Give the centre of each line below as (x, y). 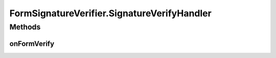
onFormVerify (32, 43)
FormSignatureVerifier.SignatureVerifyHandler (110, 13)
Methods (25, 27)
